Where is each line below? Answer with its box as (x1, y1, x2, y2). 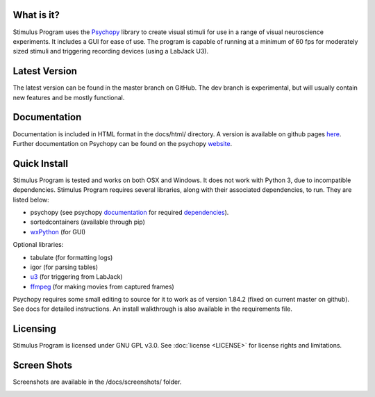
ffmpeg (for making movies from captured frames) (30, 282, 175, 291)
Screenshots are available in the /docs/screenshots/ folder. (12, 378, 182, 386)
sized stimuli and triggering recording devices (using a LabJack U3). (12, 47, 208, 56)
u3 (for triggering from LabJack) (30, 273, 123, 281)
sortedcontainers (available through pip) (30, 218, 146, 226)
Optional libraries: (12, 241, 64, 249)
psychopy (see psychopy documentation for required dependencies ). (30, 208, 229, 216)
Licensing (12, 323, 57, 335)
